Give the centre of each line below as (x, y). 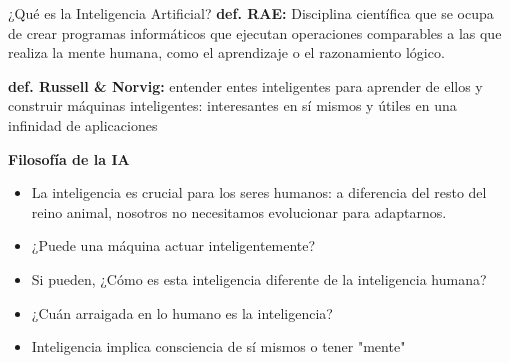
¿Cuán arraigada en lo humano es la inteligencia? (182, 312)
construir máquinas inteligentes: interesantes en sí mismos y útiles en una (232, 105)
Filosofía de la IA (69, 158)
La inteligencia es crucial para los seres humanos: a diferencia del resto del (259, 192)
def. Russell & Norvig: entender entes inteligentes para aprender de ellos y (245, 85)
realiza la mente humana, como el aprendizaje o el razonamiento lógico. (226, 52)
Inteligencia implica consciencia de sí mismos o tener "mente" (218, 346)
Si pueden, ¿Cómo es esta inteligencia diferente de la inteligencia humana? (259, 278)
